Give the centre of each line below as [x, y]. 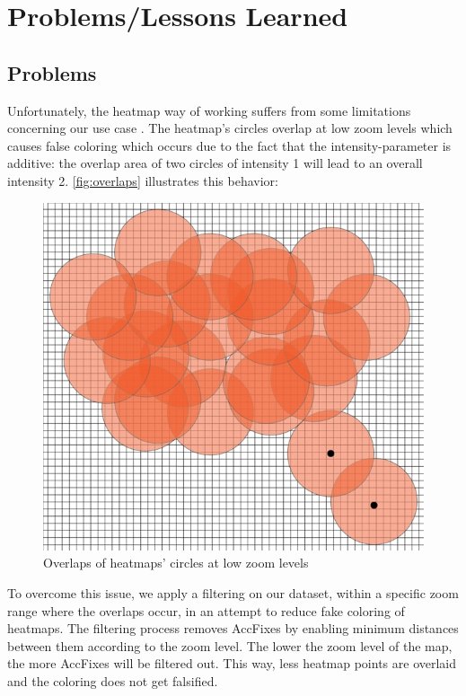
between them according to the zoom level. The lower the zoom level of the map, [230, 645]
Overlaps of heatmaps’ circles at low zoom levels [176, 563]
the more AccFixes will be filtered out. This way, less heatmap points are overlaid [232, 663]
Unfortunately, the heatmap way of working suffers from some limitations [209, 110]
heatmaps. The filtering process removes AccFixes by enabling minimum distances [233, 628]
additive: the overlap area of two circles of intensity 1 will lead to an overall [215, 163]
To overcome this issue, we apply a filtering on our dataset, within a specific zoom [233, 592]
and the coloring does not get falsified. [113, 680]
